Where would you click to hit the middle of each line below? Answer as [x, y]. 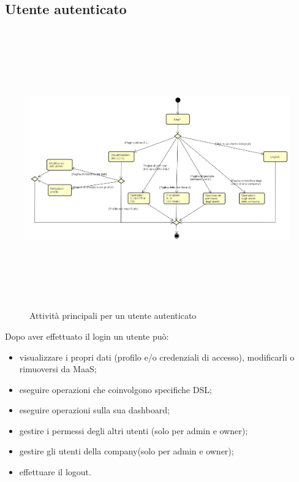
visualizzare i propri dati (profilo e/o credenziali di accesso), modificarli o [157, 357]
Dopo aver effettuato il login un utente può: [87, 336]
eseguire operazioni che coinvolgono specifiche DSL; [115, 389]
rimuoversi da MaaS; [58, 369]
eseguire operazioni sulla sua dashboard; [94, 410]
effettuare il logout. [55, 472]
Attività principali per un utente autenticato [113, 316]
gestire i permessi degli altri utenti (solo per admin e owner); [134, 430]
